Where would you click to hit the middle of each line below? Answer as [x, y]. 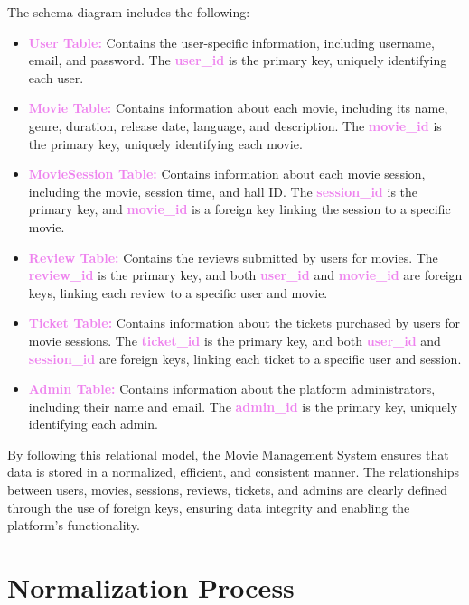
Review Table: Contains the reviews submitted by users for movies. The [233, 257]
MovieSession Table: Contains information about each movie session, [227, 174]
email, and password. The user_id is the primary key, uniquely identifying [238, 60]
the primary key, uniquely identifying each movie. [165, 143]
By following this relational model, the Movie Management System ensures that [228, 454]
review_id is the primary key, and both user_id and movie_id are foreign [245, 275]
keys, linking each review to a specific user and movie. [178, 292]
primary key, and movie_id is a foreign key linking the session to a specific [239, 209]
